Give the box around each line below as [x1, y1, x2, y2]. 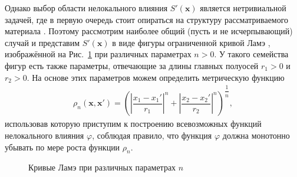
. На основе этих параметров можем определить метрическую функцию [27, 71, 285, 83]
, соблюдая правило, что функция [92, 129, 212, 141]
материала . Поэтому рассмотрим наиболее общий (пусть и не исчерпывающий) [5, 25, 293, 37]
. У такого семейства [214, 48, 289, 60]
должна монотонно [222, 129, 290, 141]
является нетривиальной [200, 2, 286, 14]
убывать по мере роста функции [5, 140, 120, 153]
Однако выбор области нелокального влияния [5, 2, 168, 14]
